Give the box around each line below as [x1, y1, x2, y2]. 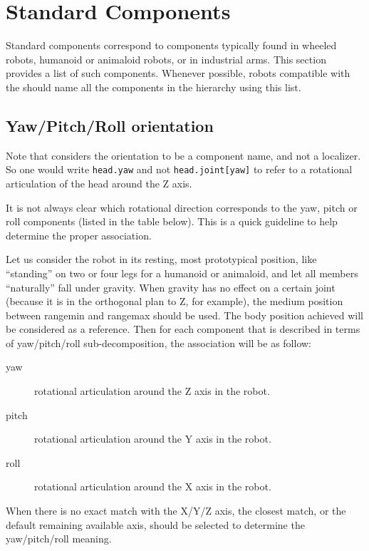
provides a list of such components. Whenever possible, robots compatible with [6, 66, 350, 81]
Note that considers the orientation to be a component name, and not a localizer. [6, 148, 361, 163]
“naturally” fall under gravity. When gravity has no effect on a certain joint [6, 279, 336, 294]
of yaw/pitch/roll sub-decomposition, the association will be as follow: [6, 335, 311, 350]
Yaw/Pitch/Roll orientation [6, 114, 214, 136]
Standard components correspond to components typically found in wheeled [6, 38, 337, 53]
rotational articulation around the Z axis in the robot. [34, 383, 270, 398]
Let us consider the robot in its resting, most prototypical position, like [6, 252, 317, 267]
